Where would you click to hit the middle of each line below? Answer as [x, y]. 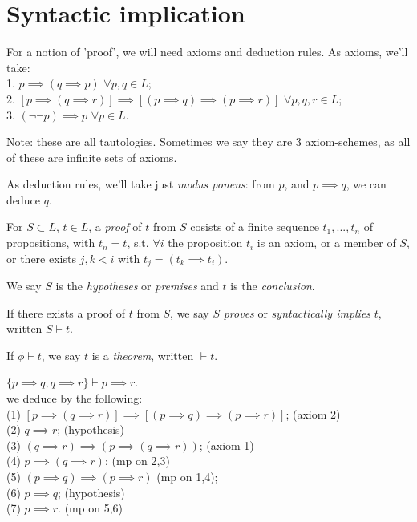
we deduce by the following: [75, 398]
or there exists [41, 258]
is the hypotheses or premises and [137, 286]
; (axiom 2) [313, 413]
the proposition [205, 243]
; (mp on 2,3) [137, 461]
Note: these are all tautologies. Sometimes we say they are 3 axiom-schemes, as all [208, 142]
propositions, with [51, 243]
